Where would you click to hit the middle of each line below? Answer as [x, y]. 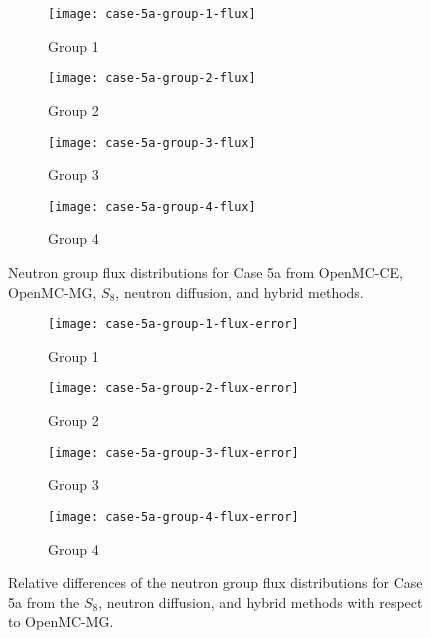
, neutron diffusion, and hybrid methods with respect [260, 601]
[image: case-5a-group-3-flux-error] [173, 452]
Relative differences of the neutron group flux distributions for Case [215, 582]
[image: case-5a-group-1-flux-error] [173, 324]
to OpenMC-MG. [61, 621]
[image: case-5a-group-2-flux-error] [173, 388]
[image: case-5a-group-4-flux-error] [173, 516]
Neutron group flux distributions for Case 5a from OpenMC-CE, [206, 272]
